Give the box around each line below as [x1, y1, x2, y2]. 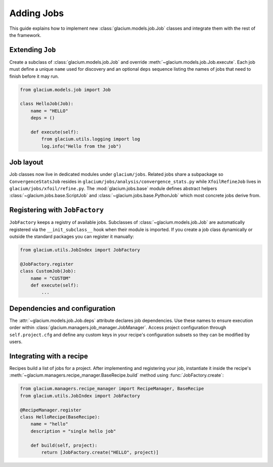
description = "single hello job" [30, 428, 116, 434]
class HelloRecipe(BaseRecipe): [20, 414, 101, 419]
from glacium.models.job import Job [20, 86, 111, 92]
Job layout [9, 158, 43, 167]
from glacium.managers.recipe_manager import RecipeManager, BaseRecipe [20, 386, 204, 392]
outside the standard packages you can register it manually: [9, 233, 134, 240]
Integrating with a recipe [9, 352, 88, 360]
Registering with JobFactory [9, 206, 104, 214]
